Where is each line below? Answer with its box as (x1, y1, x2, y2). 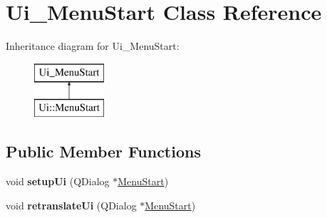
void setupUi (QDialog (6, 174, 110, 189)
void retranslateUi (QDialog (6, 197, 137, 212)
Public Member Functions (6, 140, 201, 162)
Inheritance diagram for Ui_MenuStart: (6, 38, 180, 53)
